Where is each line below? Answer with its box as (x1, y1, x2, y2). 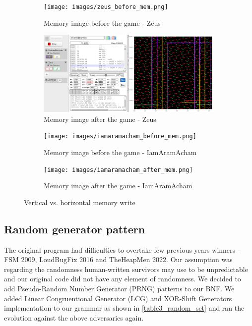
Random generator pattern (4, 221, 145, 236)
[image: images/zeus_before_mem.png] (44, 3, 168, 10)
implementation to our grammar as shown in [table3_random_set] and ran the (4, 303, 245, 313)
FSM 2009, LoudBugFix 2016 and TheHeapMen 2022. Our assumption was (4, 254, 233, 265)
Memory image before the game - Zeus (44, 17, 161, 28)
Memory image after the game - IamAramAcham (44, 180, 192, 191)
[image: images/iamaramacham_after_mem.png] (44, 166, 193, 173)
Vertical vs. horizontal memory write (24, 197, 135, 207)
